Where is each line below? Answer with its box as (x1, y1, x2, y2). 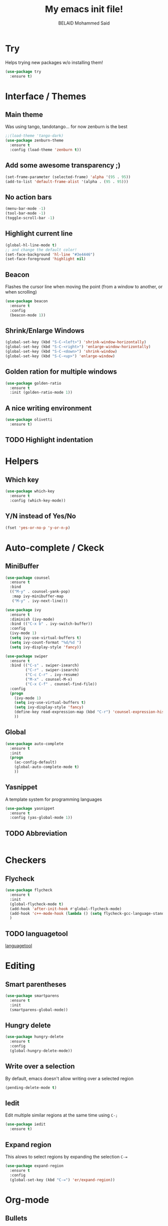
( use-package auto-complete (5, 741, 64, 746)
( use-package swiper (5, 654, 48, 659)
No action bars (5, 193, 52, 201)
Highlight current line (5, 229, 73, 238)
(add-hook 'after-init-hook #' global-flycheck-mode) (9, 906, 122, 911)
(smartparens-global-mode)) (9, 1007, 68, 1012)
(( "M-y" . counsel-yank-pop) (9, 589, 70, 594)
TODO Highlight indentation (5, 436, 93, 444)
